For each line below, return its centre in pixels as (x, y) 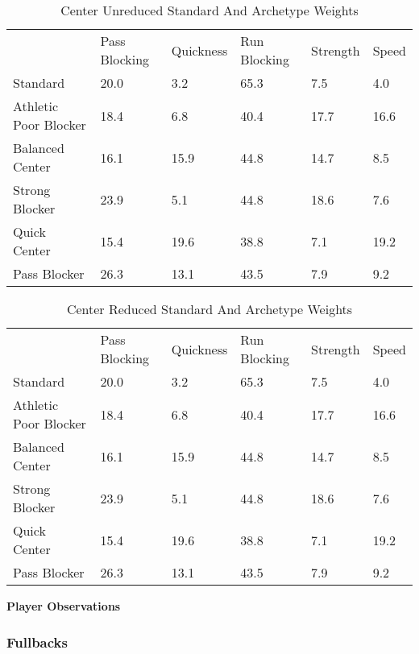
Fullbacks (37, 642)
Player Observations (64, 606)
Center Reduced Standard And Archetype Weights (209, 309)
